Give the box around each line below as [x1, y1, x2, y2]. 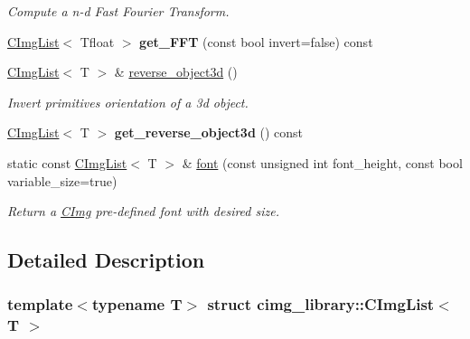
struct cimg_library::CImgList [207, 293, 435, 315]
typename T [91, 293, 183, 315]
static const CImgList [7, 153, 127, 172]
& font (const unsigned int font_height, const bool [182, 153, 463, 172]
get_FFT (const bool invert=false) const [139, 32, 373, 51]
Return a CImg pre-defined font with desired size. [7, 202, 280, 221]
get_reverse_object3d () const [114, 123, 304, 142]
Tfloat [80, 32, 115, 51]
